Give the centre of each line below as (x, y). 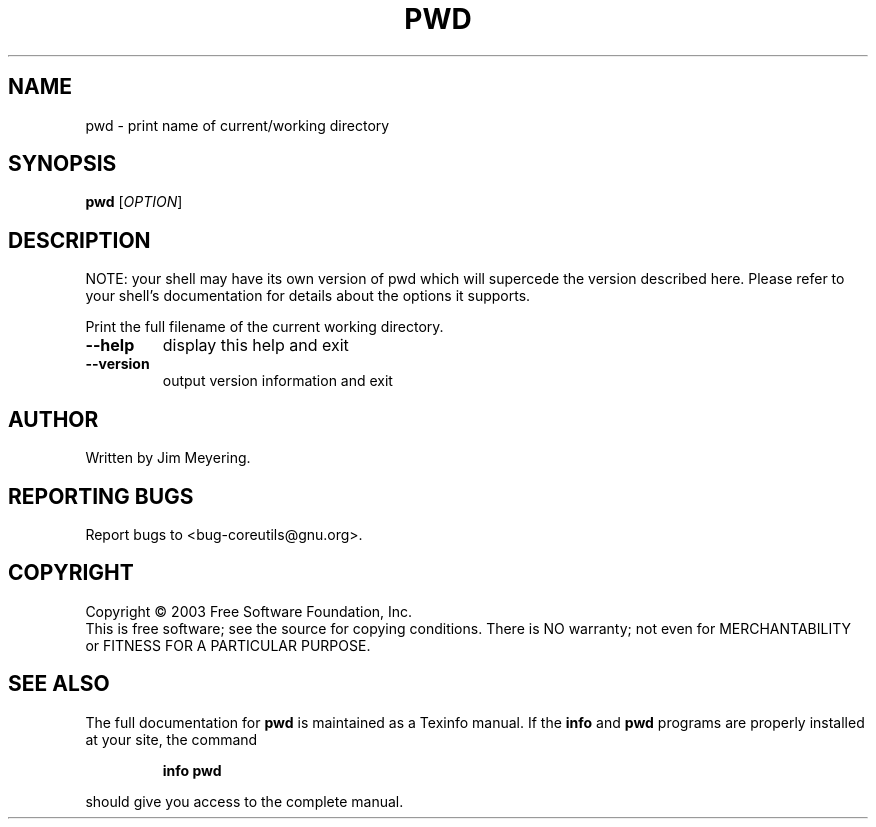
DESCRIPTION (79, 240)
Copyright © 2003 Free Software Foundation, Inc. (249, 611)
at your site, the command (171, 739)
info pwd (192, 770)
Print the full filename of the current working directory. (264, 327)
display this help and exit (255, 345)
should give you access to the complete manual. (244, 801)
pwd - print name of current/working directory (237, 125)
